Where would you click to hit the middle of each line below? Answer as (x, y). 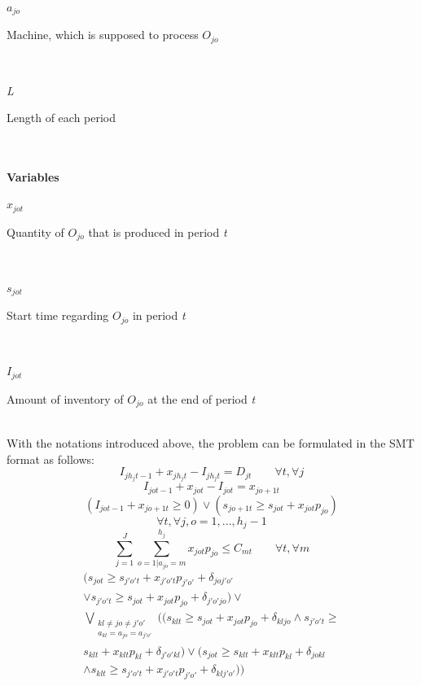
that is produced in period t (158, 232)
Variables (33, 176)
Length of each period (61, 118)
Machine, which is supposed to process (103, 35)
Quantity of (35, 232)
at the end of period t (202, 398)
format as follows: (50, 459)
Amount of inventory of (65, 398)
